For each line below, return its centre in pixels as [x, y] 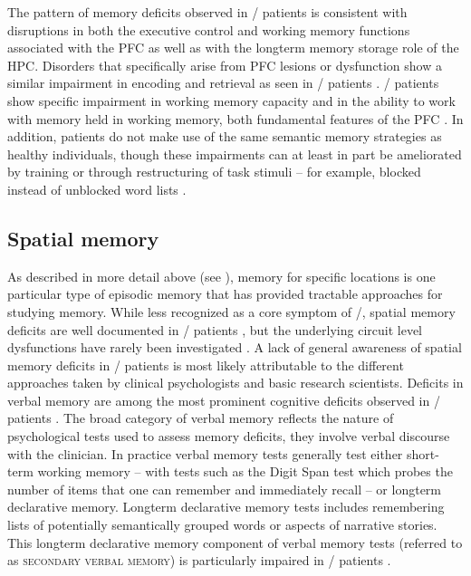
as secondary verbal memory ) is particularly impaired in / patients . [199, 560]
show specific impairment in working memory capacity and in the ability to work [231, 100]
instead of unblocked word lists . [97, 189]
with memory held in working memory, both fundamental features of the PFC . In [235, 118]
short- [423, 453]
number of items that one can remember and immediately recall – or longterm [224, 489]
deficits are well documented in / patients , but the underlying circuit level [215, 329]
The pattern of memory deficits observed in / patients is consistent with [207, 12]
